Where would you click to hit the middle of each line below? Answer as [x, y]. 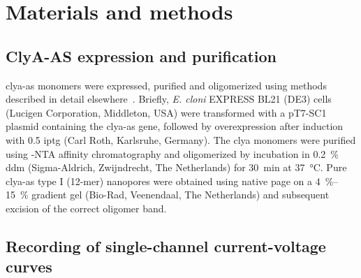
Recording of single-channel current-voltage [166, 246]
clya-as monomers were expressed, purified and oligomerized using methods [166, 85]
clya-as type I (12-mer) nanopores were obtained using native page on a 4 [163, 181]
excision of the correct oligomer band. [86, 208]
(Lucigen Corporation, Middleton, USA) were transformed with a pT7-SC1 [166, 112]
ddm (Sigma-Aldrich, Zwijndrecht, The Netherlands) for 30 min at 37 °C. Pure [176, 167]
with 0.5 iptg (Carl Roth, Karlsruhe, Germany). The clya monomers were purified [181, 139]
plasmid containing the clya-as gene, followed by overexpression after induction [175, 126]
